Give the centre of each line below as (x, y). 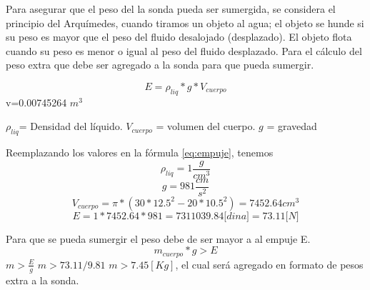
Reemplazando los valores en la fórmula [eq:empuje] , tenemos (140, 152)
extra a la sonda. (42, 280)
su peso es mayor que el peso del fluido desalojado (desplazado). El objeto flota (179, 37)
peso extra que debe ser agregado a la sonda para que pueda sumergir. (160, 65)
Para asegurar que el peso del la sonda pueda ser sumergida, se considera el (171, 9)
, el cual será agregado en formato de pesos (269, 264)
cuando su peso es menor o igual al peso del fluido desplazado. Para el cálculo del (184, 50)
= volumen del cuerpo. (206, 126)
